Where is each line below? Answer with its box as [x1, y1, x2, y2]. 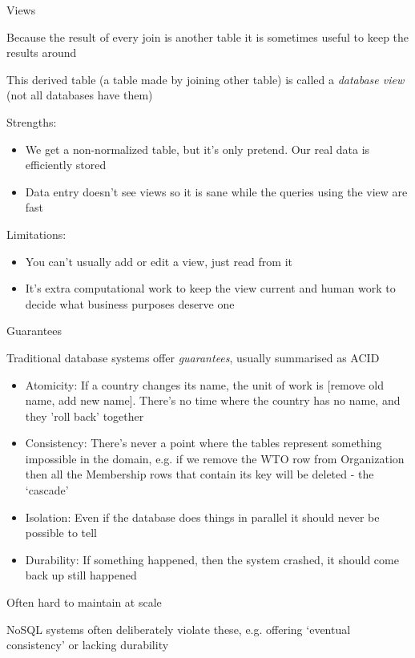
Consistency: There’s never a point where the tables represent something [25, 434, 382, 451]
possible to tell [25, 524, 98, 541]
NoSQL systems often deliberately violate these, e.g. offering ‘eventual [6, 620, 351, 637]
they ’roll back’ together [25, 407, 144, 424]
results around [6, 44, 77, 61]
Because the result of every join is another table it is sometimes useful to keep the [6, 28, 409, 45]
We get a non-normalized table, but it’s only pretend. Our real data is [25, 140, 370, 157]
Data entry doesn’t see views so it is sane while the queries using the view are [25, 183, 408, 200]
